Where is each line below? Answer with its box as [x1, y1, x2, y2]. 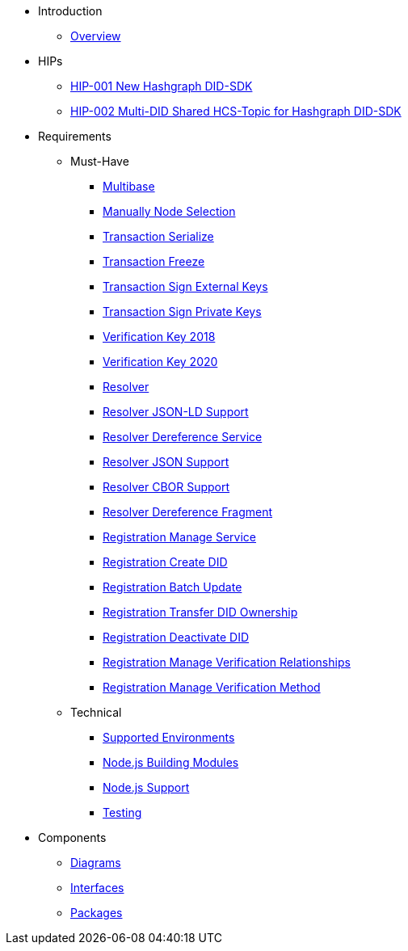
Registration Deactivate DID [103, 630, 250, 644]
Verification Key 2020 [103, 355, 218, 368]
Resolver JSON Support [103, 455, 229, 469]
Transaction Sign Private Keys [103, 305, 262, 318]
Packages [70, 906, 123, 919]
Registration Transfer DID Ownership [103, 605, 298, 619]
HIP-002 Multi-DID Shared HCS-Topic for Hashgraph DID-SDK [70, 104, 402, 118]
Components [38, 831, 107, 844]
